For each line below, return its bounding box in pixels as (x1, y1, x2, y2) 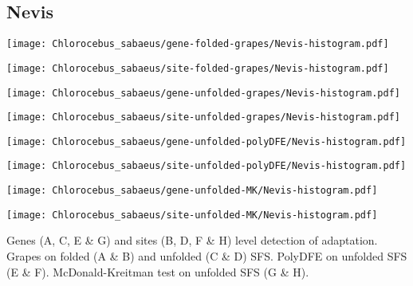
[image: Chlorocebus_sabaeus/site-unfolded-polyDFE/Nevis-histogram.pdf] (6, 160, 407, 172)
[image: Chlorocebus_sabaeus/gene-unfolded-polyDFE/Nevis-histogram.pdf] (6, 135, 407, 147)
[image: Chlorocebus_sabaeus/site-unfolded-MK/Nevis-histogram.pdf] (6, 209, 378, 221)
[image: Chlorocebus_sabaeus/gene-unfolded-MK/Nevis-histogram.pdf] (6, 185, 378, 197)
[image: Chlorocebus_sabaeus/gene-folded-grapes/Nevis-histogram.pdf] (6, 38, 389, 50)
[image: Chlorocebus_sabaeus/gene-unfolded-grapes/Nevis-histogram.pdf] (6, 87, 400, 99)
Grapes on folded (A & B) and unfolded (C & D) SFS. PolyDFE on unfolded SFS (6, 248, 407, 264)
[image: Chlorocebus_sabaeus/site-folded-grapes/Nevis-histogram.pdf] (6, 62, 389, 74)
